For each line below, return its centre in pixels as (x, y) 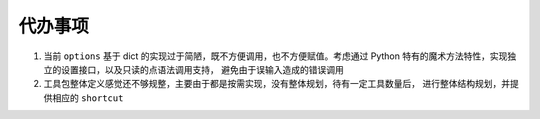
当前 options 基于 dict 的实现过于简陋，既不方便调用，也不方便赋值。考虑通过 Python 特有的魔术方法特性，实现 (275, 56)
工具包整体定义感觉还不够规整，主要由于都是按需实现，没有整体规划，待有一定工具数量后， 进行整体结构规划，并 (276, 84)
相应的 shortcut (87, 97)
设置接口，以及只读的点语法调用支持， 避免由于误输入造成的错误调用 (202, 69)
